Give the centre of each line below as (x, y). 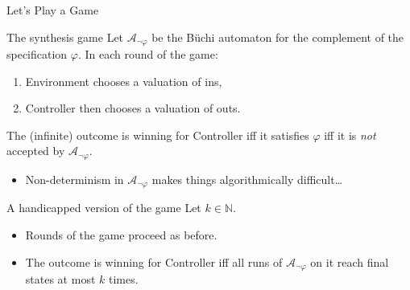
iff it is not (350, 135)
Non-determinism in (75, 179)
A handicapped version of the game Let (104, 208)
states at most (60, 278)
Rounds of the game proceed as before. (121, 234)
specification (37, 54)
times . (123, 278)
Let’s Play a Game (53, 10)
